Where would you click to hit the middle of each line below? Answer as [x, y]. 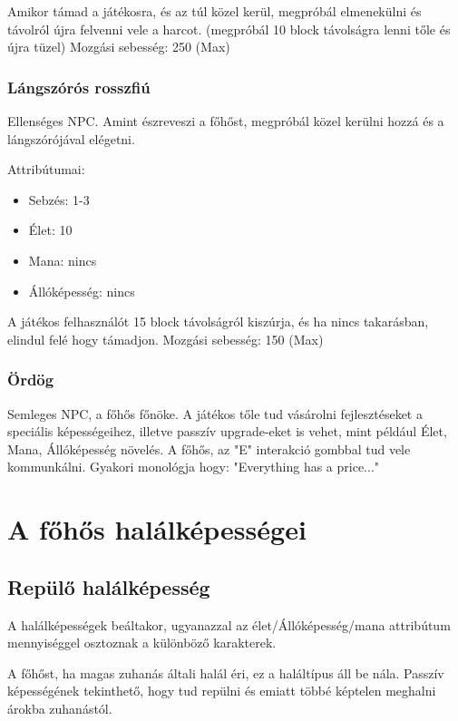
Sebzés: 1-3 [59, 199]
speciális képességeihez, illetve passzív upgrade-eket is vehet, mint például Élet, [227, 431]
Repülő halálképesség [109, 586]
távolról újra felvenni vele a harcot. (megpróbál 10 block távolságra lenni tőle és [229, 29]
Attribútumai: [46, 169]
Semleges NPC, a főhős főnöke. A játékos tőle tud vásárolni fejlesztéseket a [215, 413]
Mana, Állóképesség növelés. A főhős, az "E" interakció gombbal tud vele [209, 448]
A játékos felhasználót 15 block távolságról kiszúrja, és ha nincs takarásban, [218, 322]
